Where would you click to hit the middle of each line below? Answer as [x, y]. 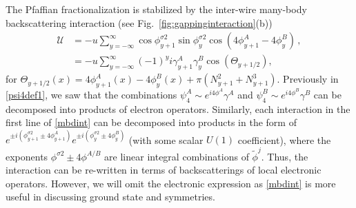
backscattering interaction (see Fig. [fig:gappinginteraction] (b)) [139, 22]
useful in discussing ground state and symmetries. [110, 197]
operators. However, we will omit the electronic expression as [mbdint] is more [171, 183]
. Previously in [308, 79]
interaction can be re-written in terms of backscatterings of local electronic [164, 170]
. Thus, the [285, 156]
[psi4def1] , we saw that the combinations [91, 94]
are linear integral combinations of [177, 156]
